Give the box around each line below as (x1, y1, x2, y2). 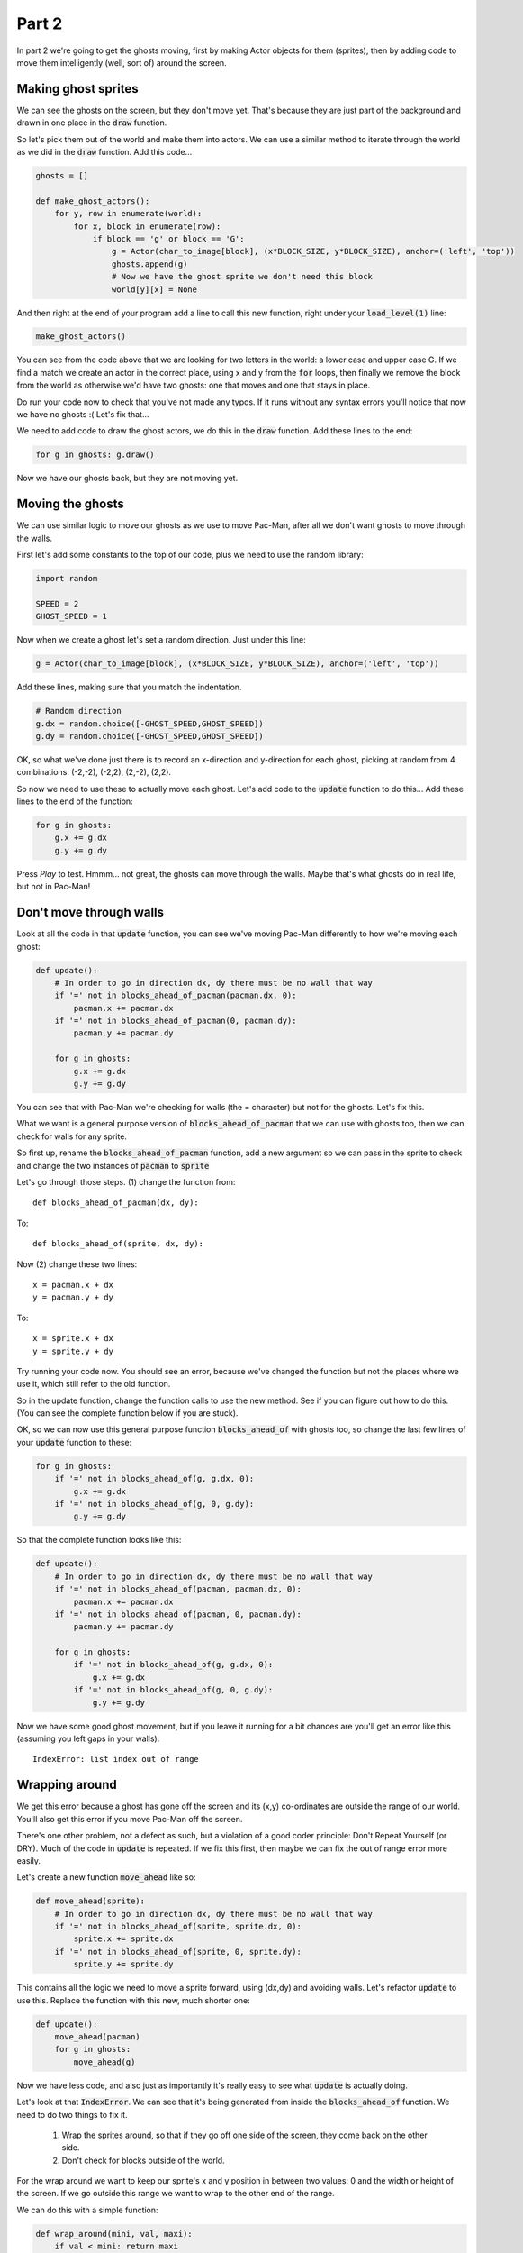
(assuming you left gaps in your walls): (16, 1733, 160, 1744)
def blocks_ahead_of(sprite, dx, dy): (32, 1239, 204, 1249)
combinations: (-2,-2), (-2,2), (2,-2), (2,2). (16, 767, 171, 778)
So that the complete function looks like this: (16, 1535, 182, 1546)
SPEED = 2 (35, 598, 79, 608)
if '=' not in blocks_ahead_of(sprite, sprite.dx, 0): (54, 1921, 302, 1932)
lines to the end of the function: (16, 796, 134, 807)
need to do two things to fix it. (16, 2109, 128, 2120)
